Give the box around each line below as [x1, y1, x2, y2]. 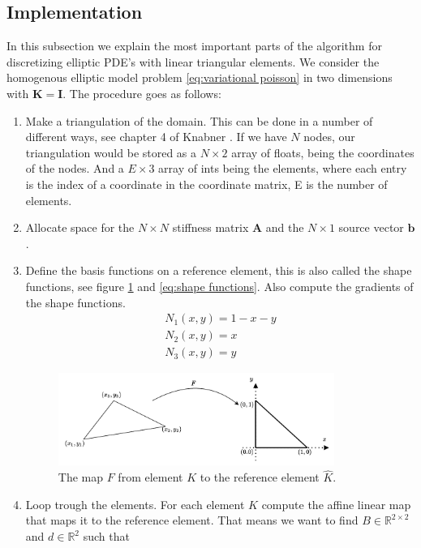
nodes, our [303, 128, 355, 145]
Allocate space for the [25, 219, 135, 236]
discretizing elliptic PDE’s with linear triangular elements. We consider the [6, 53, 380, 70]
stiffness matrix [172, 219, 249, 236]
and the [265, 219, 304, 236]
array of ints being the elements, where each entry [158, 160, 407, 177]
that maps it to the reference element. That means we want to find [25, 512, 359, 529]
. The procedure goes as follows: [62, 84, 221, 101]
